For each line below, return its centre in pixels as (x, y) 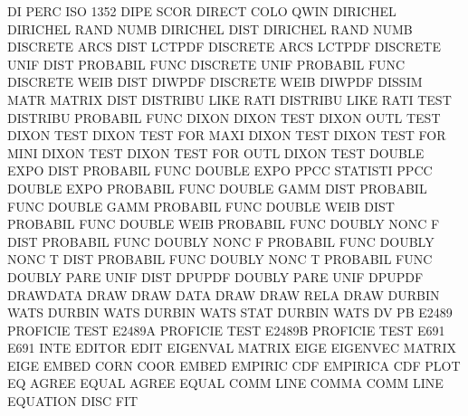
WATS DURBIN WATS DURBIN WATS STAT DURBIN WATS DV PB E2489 (230, 312)
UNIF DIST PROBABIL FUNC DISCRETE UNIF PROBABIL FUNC (206, 64)
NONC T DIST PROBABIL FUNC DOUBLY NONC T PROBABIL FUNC (220, 259)
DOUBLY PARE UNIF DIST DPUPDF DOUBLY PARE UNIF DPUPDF (215, 276)
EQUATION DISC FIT (73, 401)
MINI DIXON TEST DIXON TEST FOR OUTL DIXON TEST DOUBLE (216, 152)
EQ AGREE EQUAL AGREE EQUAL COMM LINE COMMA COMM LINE (225, 383)
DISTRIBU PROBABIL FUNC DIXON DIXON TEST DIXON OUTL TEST (224, 117)
